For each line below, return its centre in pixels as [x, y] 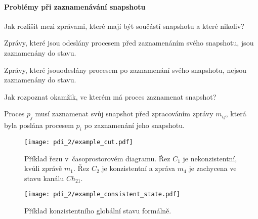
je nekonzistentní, [210, 158]
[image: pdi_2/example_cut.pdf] [79, 142]
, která [236, 114]
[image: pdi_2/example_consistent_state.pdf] [102, 194]
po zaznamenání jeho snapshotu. [134, 125]
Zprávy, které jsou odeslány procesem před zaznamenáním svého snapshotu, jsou [129, 43]
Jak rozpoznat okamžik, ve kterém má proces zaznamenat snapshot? [110, 96]
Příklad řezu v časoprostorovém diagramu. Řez [97, 158]
